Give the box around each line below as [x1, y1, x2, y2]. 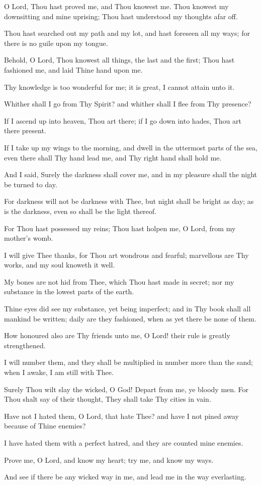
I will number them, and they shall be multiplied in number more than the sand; [4, 357, 253, 367]
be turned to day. [4, 179, 57, 189]
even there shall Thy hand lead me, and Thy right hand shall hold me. [4, 152, 222, 163]
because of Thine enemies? [4, 420, 86, 431]
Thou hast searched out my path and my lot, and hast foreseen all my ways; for [4, 28, 250, 38]
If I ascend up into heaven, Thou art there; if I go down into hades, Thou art [4, 115, 241, 126]
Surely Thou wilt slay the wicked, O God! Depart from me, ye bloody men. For [4, 384, 249, 394]
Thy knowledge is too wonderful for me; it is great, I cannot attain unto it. [4, 81, 235, 92]
